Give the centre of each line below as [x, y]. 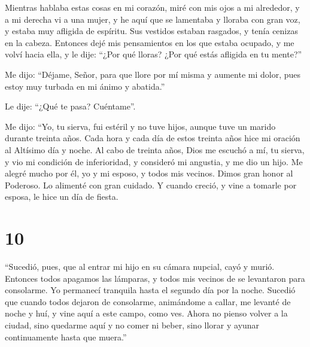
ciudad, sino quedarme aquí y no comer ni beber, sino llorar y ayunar [132, 325]
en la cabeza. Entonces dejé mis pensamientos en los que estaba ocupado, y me [150, 42]
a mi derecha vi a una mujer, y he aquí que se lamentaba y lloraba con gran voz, [153, 19]
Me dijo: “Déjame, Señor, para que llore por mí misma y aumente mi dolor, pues [153, 74]
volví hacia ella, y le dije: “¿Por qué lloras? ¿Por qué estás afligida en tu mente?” [154, 54]
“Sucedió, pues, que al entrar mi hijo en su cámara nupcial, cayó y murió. [140, 267]
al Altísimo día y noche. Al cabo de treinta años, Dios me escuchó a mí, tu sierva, [155, 149]
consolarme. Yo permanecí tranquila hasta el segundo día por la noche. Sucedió [150, 290]
